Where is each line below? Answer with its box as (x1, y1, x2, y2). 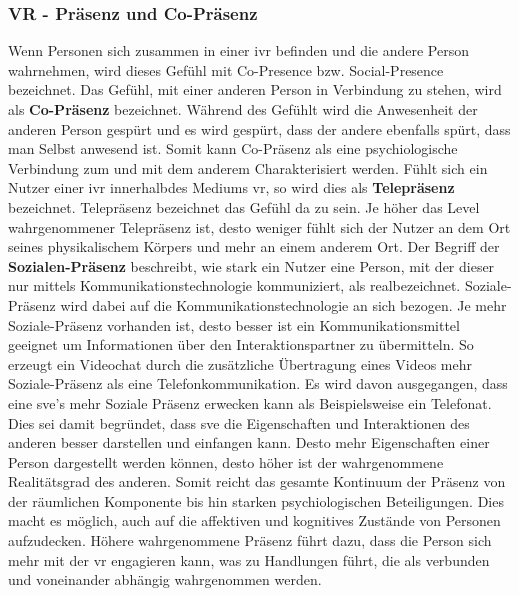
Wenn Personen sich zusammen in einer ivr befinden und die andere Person (8, 40, 469, 61)
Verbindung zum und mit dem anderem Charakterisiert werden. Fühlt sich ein (8, 157, 488, 178)
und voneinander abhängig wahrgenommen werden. (8, 569, 322, 590)
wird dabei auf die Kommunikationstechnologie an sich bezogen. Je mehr (60, 294, 507, 315)
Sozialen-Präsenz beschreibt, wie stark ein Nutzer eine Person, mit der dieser (8, 255, 495, 276)
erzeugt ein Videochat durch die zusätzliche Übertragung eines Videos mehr (8, 353, 472, 374)
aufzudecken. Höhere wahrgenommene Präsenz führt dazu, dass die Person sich (8, 530, 492, 551)
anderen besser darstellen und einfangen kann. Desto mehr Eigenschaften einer (8, 432, 490, 453)
